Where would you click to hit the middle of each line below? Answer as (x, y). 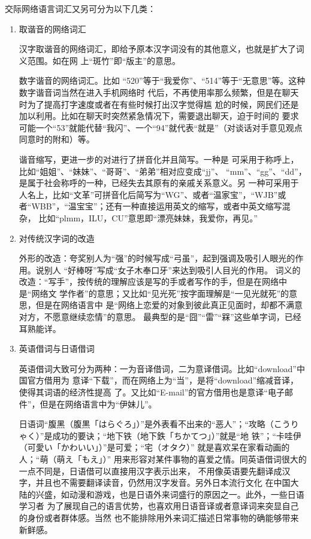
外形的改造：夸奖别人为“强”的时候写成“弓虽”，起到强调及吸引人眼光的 (157, 258)
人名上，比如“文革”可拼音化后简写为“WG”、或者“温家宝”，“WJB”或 (153, 194)
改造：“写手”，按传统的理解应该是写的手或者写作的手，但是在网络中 (153, 281)
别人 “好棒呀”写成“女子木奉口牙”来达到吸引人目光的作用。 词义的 (172, 269)
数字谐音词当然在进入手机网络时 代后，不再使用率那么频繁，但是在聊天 (159, 92)
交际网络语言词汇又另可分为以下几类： (80, 8)
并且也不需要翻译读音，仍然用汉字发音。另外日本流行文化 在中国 (163, 482)
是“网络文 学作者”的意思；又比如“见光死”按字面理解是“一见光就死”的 (154, 293)
